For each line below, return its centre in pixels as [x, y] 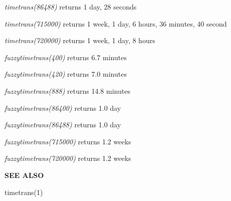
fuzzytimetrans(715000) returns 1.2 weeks [68, 141]
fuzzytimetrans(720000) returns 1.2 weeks [68, 158]
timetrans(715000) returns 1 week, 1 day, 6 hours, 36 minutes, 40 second [116, 23]
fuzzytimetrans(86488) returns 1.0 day [63, 125]
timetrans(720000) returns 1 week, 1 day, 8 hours [80, 40]
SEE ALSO [24, 175]
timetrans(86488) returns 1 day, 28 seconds [71, 7]
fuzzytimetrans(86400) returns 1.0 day [63, 108]
